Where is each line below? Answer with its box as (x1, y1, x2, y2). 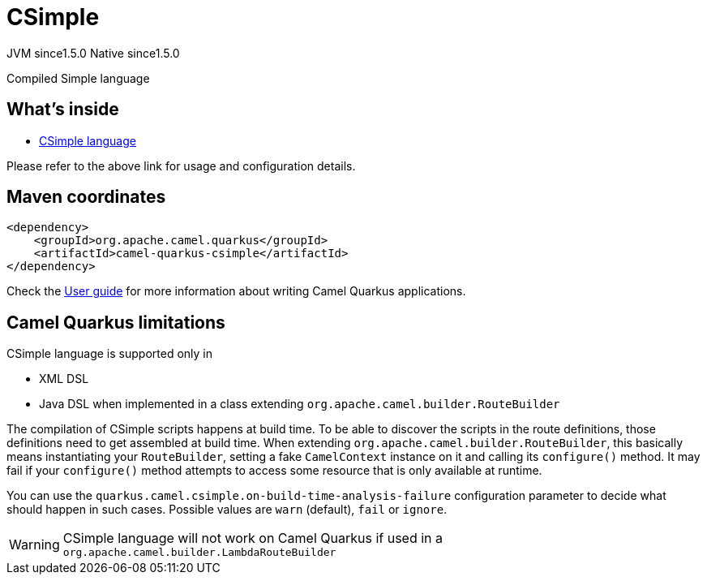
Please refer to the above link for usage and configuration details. (6, 158, 356, 173)
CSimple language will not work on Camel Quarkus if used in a (62, 530, 443, 547)
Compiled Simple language (6, 71, 150, 85)
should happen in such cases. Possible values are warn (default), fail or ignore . (6, 502, 448, 517)
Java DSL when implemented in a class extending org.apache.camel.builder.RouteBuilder (39, 397, 560, 411)
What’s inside (6, 99, 119, 120)
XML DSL (39, 372, 89, 386)
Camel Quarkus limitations (6, 312, 225, 333)
